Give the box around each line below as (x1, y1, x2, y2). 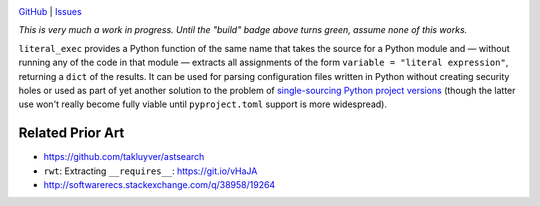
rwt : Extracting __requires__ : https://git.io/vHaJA (43, 165, 258, 177)
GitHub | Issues (18, 6, 82, 17)
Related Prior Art (18, 125, 125, 142)
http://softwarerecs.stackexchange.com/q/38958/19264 (43, 179, 276, 191)
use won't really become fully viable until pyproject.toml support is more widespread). (18, 98, 387, 110)
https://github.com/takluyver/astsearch (43, 151, 205, 163)
